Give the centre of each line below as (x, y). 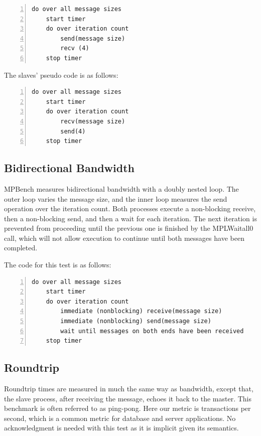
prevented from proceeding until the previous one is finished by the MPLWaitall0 (129, 228)
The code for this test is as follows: (58, 265)
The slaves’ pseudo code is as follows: (61, 75)
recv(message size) (93, 121)
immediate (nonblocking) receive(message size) (141, 311)
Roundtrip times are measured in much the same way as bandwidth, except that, (129, 389)
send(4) (73, 131)
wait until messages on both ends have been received (152, 331)
